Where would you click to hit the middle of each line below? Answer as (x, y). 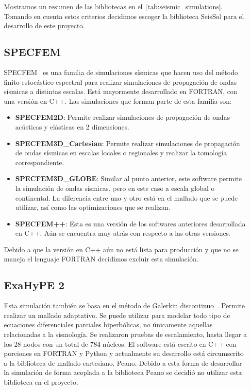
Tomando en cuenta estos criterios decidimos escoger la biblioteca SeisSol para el (124, 16)
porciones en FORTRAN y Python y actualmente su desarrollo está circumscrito (124, 353)
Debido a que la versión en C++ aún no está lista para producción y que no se (121, 249)
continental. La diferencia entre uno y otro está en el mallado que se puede (126, 197)
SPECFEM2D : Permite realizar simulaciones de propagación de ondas (123, 117)
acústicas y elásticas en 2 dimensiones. (72, 126)
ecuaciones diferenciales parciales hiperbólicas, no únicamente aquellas (108, 325)
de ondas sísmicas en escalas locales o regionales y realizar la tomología (121, 153)
